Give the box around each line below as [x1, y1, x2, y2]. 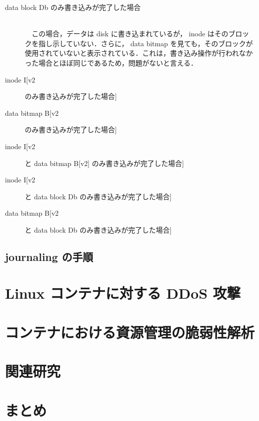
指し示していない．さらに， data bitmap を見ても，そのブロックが [38, 38, 253, 48]
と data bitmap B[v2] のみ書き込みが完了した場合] [25, 158, 184, 168]
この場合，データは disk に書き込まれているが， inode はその [31, 28, 229, 39]
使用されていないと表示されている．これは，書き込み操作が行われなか [25, 48, 253, 58]
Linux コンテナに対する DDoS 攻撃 [5, 283, 241, 303]
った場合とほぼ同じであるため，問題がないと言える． [25, 57, 198, 68]
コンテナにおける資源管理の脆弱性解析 [5, 322, 255, 342]
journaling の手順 [5, 249, 93, 264]
